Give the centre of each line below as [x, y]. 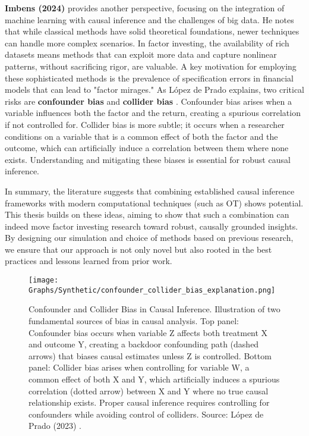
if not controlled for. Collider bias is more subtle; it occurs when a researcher [145, 124]
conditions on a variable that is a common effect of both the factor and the [141, 136]
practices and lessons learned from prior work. [89, 261]
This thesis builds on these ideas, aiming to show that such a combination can [147, 214]
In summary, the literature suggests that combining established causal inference [150, 191]
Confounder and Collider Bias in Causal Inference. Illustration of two [154, 309]
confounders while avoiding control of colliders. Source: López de [146, 414]
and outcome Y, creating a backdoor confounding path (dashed [144, 344]
